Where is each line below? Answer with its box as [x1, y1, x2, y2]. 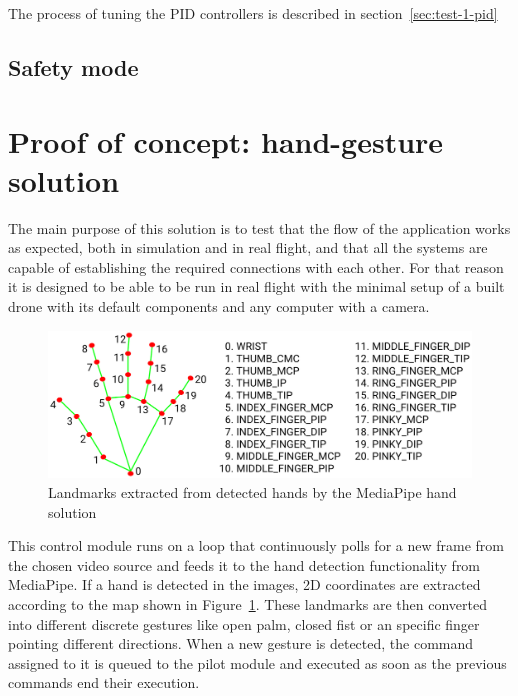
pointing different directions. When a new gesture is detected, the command [8, 633, 474, 654]
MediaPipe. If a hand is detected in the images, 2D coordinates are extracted [8, 574, 481, 595]
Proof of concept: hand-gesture [8, 120, 444, 161]
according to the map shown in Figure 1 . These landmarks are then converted [8, 594, 487, 615]
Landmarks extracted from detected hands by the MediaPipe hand [48, 482, 457, 503]
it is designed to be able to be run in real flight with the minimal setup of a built [8, 276, 505, 297]
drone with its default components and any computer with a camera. [8, 296, 430, 317]
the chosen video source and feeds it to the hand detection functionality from [8, 554, 481, 575]
